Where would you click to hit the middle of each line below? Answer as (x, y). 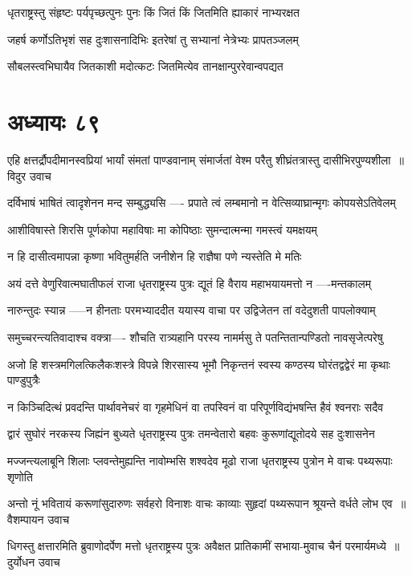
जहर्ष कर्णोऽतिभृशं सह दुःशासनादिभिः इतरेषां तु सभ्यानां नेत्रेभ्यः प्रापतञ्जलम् (153, 39)
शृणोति (20, 476)
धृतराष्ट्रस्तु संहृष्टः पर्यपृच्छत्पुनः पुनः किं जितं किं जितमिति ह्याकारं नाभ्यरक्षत (153, 12)
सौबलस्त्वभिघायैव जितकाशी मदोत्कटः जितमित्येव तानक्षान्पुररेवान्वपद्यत (145, 66)
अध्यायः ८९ (54, 121)
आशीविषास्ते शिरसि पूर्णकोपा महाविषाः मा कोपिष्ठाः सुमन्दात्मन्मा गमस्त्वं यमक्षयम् (162, 229)
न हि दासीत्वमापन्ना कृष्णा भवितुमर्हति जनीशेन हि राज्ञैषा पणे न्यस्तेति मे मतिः (155, 256)
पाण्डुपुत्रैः (24, 380)
